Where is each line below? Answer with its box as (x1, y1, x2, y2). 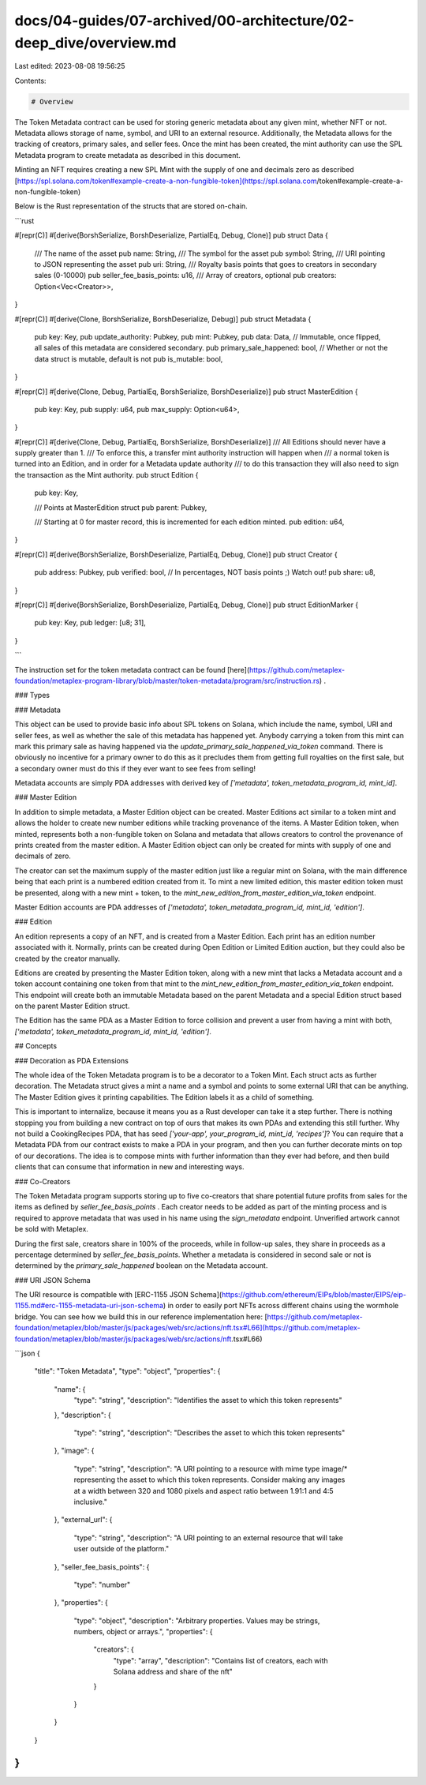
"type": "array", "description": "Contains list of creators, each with (113, 1656, 329, 1665)
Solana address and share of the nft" (113, 1667, 233, 1677)
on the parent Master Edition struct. (14, 1001, 130, 1011)
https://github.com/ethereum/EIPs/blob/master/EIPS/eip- (221, 1290, 406, 1299)
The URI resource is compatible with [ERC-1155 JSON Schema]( (14, 1290, 222, 1299)
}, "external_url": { (54, 1515, 113, 1524)
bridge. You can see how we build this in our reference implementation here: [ (14, 1311, 267, 1322)
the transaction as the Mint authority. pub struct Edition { (14, 470, 199, 479)
